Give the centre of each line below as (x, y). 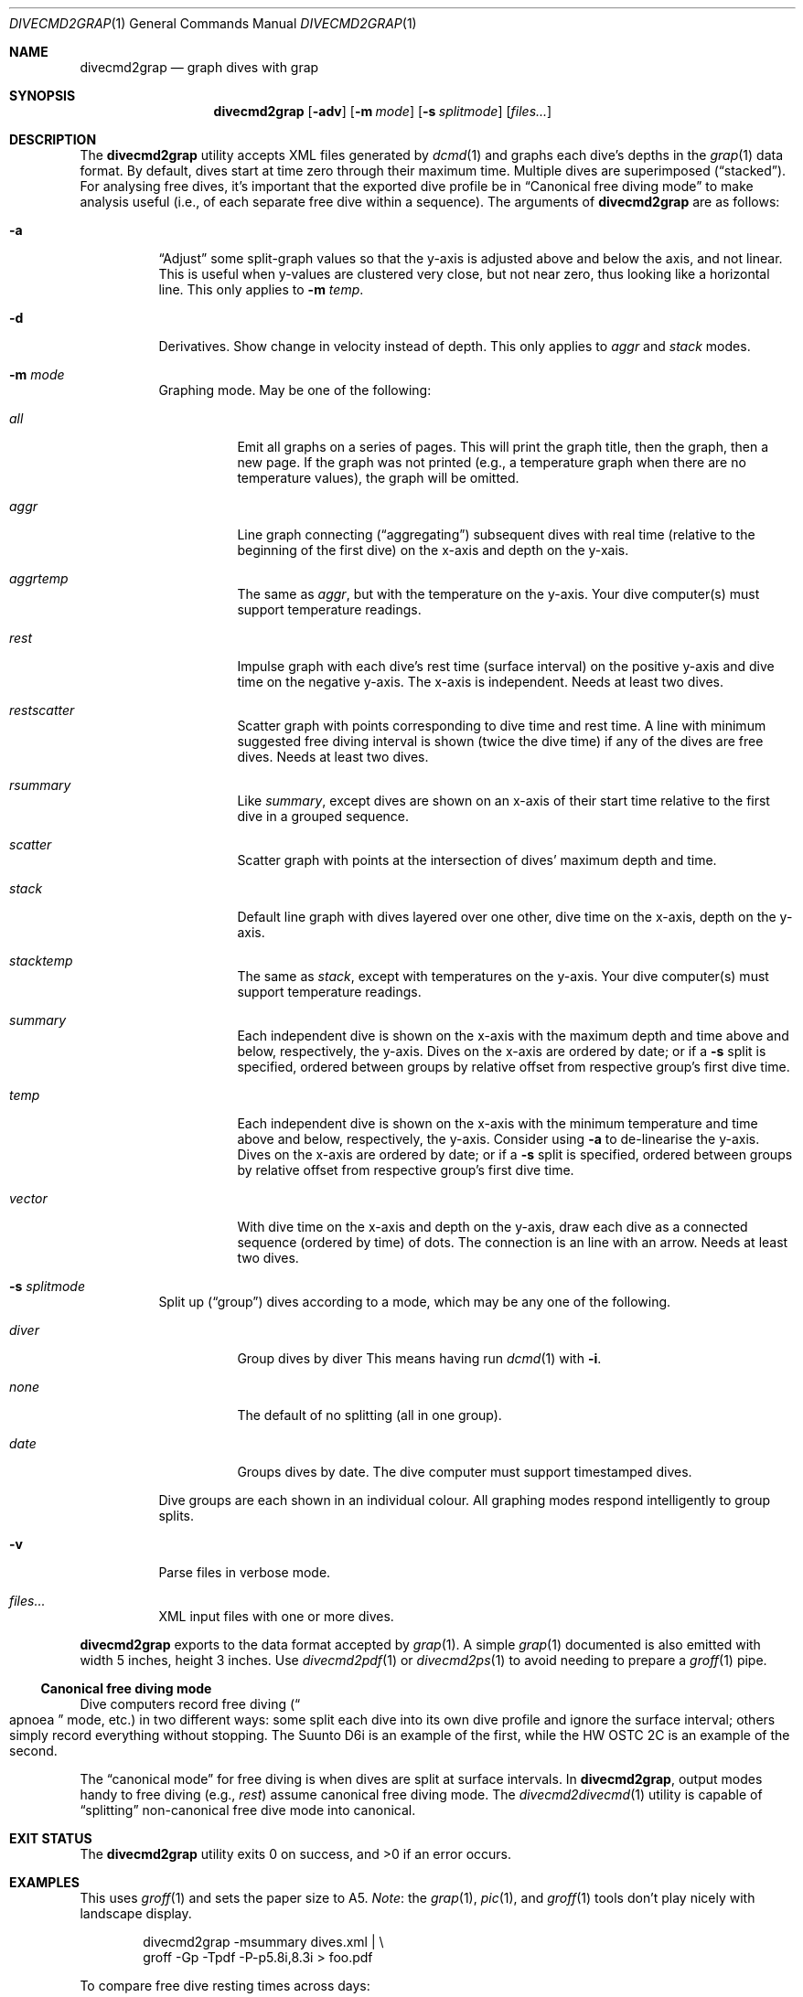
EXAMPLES (44, 1882)
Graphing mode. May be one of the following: (295, 390)
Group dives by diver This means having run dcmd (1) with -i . (419, 1358)
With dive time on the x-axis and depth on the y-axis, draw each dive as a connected (493, 1227)
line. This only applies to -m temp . (261, 289)
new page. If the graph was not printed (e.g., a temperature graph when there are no (492, 462)
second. (33, 1751)
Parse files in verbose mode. (245, 1572)
